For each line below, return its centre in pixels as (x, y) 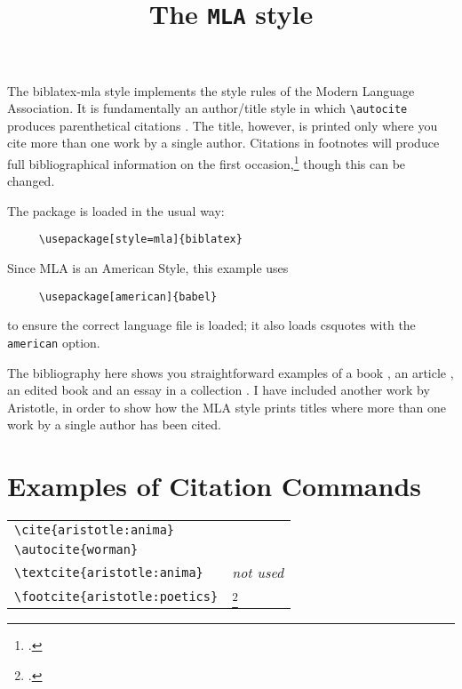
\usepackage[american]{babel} (128, 296)
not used (258, 573)
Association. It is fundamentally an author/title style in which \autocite (207, 108)
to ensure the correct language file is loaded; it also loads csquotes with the (211, 325)
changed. (31, 181)
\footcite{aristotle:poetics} (116, 596)
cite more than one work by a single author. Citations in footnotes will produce (223, 143)
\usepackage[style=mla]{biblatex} (140, 240)
